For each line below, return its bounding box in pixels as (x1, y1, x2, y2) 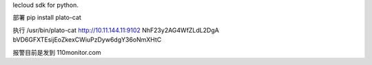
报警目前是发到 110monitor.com (12, 48, 101, 56)
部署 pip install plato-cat (12, 14, 82, 22)
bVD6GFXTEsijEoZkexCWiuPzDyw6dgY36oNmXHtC (12, 36, 162, 44)
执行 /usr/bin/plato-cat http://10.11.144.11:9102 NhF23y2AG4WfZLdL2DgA (12, 26, 220, 34)
